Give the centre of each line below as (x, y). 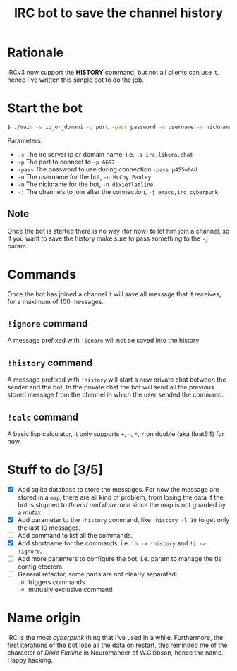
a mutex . (30, 512)
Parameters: (25, 140)
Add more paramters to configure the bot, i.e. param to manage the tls (120, 559)
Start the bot (45, 108)
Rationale (36, 53)
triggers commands (56, 582)
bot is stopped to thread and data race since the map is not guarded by (121, 504)
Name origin (44, 618)
